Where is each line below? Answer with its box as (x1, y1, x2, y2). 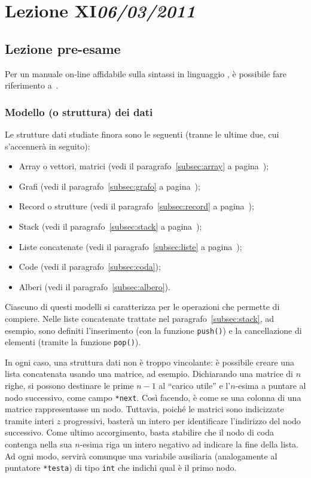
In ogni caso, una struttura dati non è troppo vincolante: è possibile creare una (5, 355, 294, 368)
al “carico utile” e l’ (158, 379, 231, 392)
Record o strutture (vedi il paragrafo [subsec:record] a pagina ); (19, 200, 254, 212)
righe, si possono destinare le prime (5, 379, 134, 392)
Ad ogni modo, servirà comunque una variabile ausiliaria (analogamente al (5, 449, 278, 462)
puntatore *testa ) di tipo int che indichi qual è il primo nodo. (5, 461, 237, 474)
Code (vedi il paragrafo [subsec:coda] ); (19, 260, 161, 273)
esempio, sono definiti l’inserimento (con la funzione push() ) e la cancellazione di (5, 324, 302, 336)
